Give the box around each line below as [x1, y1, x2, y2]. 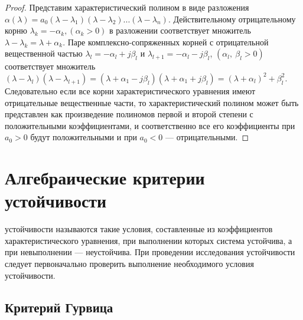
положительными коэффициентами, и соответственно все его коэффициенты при [5, 119, 295, 131]
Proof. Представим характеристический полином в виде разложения [5, 1, 249, 13]
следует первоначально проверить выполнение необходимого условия [5, 258, 254, 270]
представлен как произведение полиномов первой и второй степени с [5, 108, 253, 120]
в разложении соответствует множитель [109, 24, 251, 37]
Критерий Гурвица [5, 298, 113, 316]
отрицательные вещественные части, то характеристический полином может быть [5, 96, 299, 108]
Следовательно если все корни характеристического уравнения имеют [5, 84, 256, 97]
